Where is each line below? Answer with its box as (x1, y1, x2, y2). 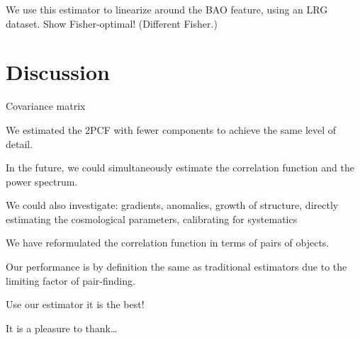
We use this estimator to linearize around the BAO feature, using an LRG (6, 2, 328, 16)
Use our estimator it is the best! (6, 297, 145, 312)
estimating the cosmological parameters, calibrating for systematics (6, 211, 298, 226)
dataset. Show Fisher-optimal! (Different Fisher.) (6, 16, 218, 30)
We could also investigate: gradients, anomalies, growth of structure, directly (6, 198, 339, 212)
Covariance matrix (6, 98, 86, 113)
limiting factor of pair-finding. (6, 273, 135, 288)
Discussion (6, 57, 110, 86)
